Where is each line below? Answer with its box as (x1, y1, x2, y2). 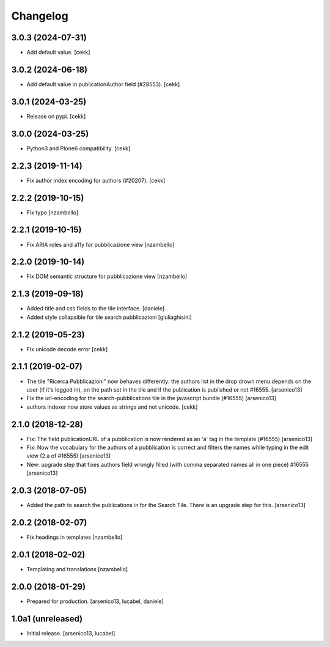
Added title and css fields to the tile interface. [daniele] (26, 305, 165, 312)
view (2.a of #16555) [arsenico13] (26, 452, 111, 459)
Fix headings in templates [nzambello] (26, 533, 123, 541)
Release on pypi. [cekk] (26, 112, 86, 120)
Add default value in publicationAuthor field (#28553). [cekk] (26, 80, 180, 88)
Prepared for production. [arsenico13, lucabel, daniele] (26, 598, 164, 605)
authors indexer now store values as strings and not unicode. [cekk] (26, 403, 198, 411)
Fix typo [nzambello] (26, 208, 79, 216)
